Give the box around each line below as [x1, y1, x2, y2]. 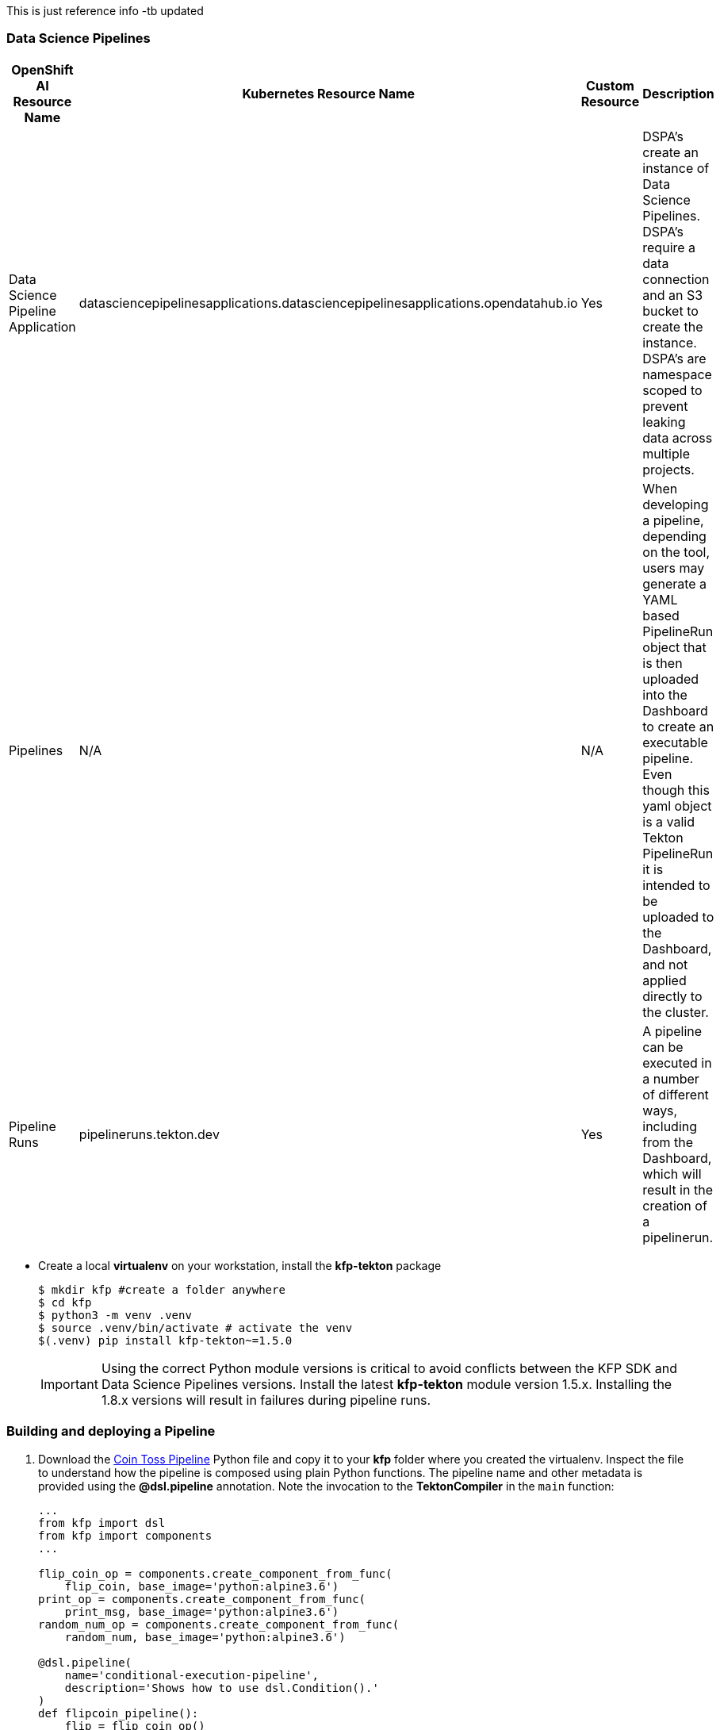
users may [642, 559, 705, 576]
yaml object [642, 797, 712, 814]
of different [642, 1086, 709, 1103]
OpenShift [11, 61, 74, 78]
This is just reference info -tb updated [6, 4, 204, 17]
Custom [586, 77, 634, 94]
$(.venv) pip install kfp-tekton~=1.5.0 [38, 1333, 293, 1347]
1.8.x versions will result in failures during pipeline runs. [101, 1391, 431, 1408]
